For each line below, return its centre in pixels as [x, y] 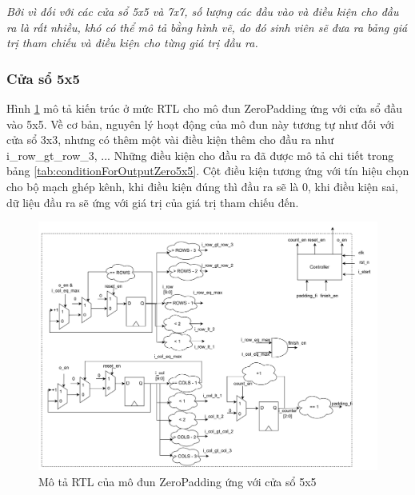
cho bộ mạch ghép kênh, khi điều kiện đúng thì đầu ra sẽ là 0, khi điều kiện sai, [202, 186]
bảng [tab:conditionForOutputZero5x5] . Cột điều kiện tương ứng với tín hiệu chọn [208, 171]
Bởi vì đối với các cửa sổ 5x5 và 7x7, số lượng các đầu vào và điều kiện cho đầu [203, 11]
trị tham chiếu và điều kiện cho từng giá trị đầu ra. [132, 43]
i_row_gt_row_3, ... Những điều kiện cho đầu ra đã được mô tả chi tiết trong [200, 155]
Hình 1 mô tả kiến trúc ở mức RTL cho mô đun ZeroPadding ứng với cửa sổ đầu [205, 108]
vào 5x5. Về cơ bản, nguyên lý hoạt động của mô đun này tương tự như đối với [200, 124]
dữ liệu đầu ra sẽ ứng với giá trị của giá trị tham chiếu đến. [153, 202]
